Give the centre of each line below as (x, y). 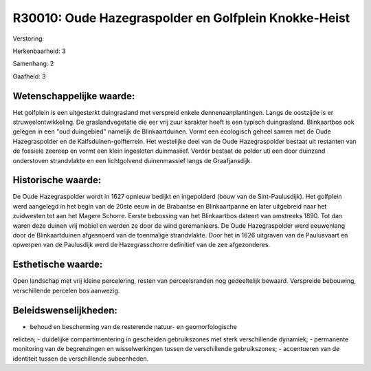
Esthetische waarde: (58, 265)
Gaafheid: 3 (29, 76)
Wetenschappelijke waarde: (74, 96)
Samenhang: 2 (33, 64)
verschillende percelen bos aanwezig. (66, 290)
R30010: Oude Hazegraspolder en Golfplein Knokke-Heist (181, 18)
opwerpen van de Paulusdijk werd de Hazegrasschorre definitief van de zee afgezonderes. (142, 245)
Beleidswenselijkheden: (65, 310)
